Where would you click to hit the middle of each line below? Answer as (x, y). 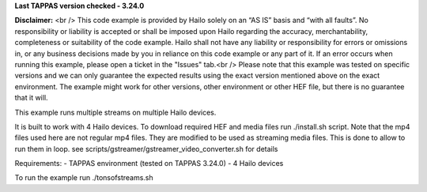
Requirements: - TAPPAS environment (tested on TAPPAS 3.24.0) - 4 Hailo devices (149, 164)
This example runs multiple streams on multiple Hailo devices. (115, 112)
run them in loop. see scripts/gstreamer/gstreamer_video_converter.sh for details (146, 149)
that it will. (31, 98)
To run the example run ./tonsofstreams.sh (84, 178)
